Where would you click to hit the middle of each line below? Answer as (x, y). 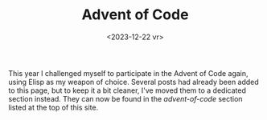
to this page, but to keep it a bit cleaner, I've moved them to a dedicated (127, 90)
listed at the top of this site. (53, 107)
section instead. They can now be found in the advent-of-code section (125, 98)
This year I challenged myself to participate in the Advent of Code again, (128, 73)
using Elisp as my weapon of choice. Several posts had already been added (133, 82)
